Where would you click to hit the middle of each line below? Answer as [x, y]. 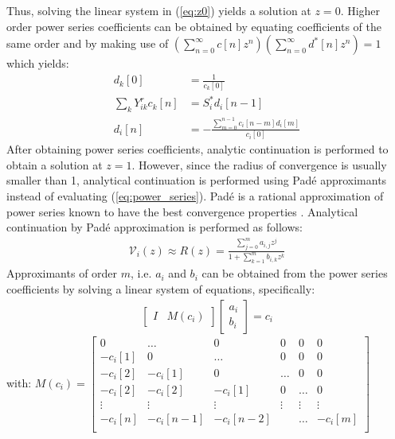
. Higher [360, 10]
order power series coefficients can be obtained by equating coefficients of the [194, 26]
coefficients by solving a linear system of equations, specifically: [161, 288]
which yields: [38, 63]
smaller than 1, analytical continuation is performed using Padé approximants [197, 180]
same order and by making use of [88, 43]
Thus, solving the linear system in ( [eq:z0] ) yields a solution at [159, 10]
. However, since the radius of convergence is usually [259, 164]
